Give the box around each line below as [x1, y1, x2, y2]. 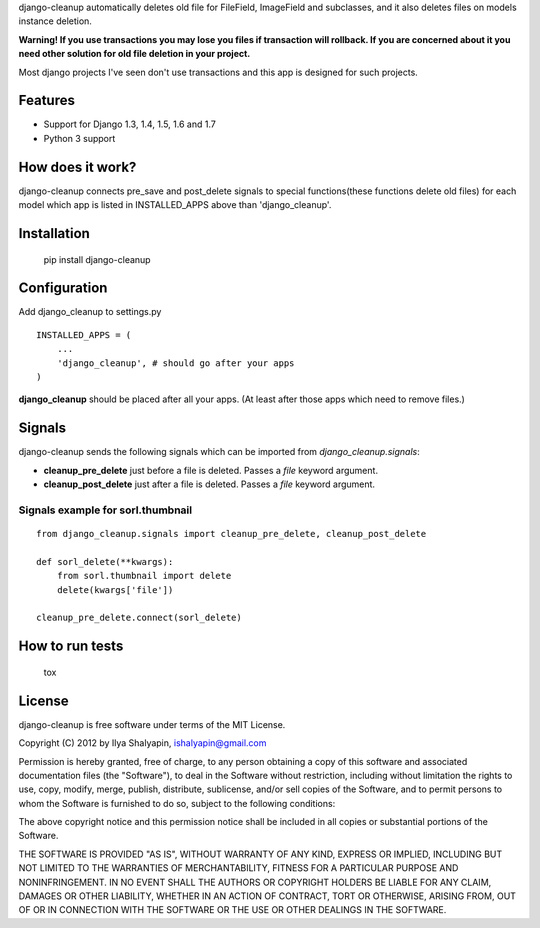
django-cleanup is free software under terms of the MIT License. [18, 718, 286, 730]
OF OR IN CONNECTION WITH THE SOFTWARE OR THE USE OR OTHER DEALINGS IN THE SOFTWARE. [18, 904, 447, 916]
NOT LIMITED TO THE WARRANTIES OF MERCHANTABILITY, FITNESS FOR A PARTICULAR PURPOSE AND [18, 862, 459, 874]
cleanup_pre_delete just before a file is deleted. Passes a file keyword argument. [43, 464, 379, 476]
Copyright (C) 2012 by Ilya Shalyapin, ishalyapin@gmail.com [18, 737, 267, 749]
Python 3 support [43, 132, 116, 144]
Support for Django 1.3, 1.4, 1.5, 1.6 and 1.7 [43, 118, 217, 130]
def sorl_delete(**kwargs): [36, 556, 174, 567]
